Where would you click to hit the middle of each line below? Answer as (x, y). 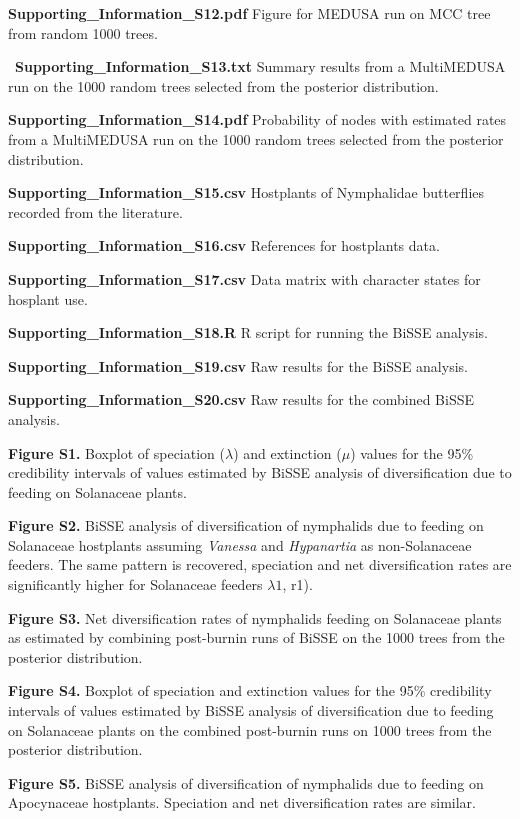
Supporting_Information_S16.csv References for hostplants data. (224, 245)
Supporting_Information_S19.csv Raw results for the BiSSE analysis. (238, 365)
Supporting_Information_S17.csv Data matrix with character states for (244, 278)
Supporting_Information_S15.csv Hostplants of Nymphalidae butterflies (246, 192)
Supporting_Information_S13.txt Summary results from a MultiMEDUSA (260, 66)
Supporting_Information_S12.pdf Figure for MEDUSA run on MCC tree (249, 13)
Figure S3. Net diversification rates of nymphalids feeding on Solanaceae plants (255, 617)
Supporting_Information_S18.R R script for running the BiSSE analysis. (248, 332)
